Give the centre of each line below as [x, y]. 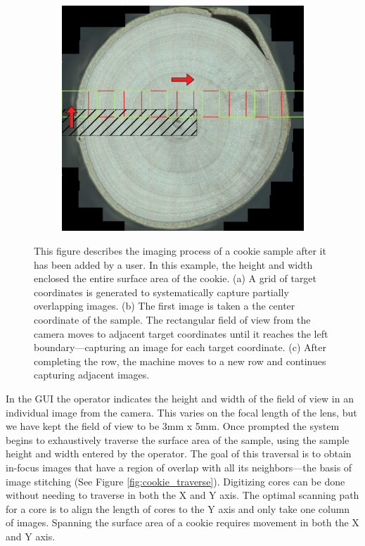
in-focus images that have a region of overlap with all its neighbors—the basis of [179, 467]
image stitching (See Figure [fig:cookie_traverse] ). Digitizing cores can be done [175, 481]
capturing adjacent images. [92, 375]
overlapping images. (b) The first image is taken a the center [165, 306]
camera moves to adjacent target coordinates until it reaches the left [181, 333]
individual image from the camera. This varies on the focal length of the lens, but [181, 412]
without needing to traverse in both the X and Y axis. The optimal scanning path [182, 495]
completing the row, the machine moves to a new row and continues [180, 361]
